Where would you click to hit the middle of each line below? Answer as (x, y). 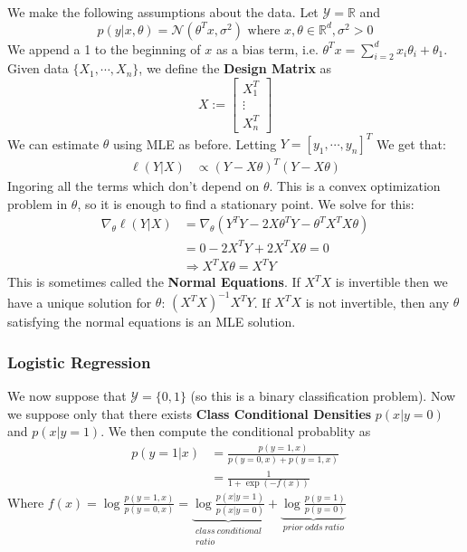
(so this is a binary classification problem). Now (323, 396)
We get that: (411, 143)
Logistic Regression (79, 362)
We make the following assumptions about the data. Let (163, 12)
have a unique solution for (80, 302)
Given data (38, 68)
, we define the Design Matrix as (235, 68)
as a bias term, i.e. (267, 48)
